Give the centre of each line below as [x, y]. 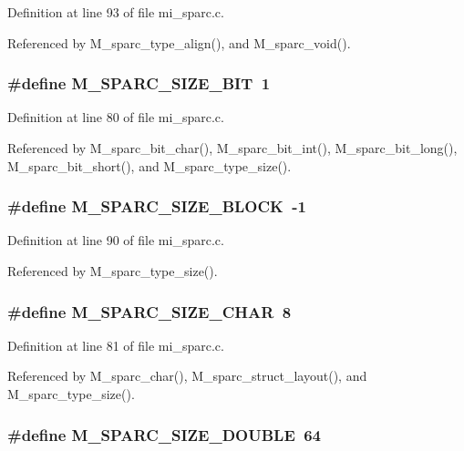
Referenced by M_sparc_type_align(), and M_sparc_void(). [179, 42]
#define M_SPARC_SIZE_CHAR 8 [150, 311]
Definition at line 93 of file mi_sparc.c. [116, 12]
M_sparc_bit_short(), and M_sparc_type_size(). [150, 165]
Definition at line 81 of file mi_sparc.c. [116, 345]
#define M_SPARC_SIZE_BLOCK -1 [157, 206]
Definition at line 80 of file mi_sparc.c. [116, 117]
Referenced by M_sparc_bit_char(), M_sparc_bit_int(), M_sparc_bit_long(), [232, 148]
